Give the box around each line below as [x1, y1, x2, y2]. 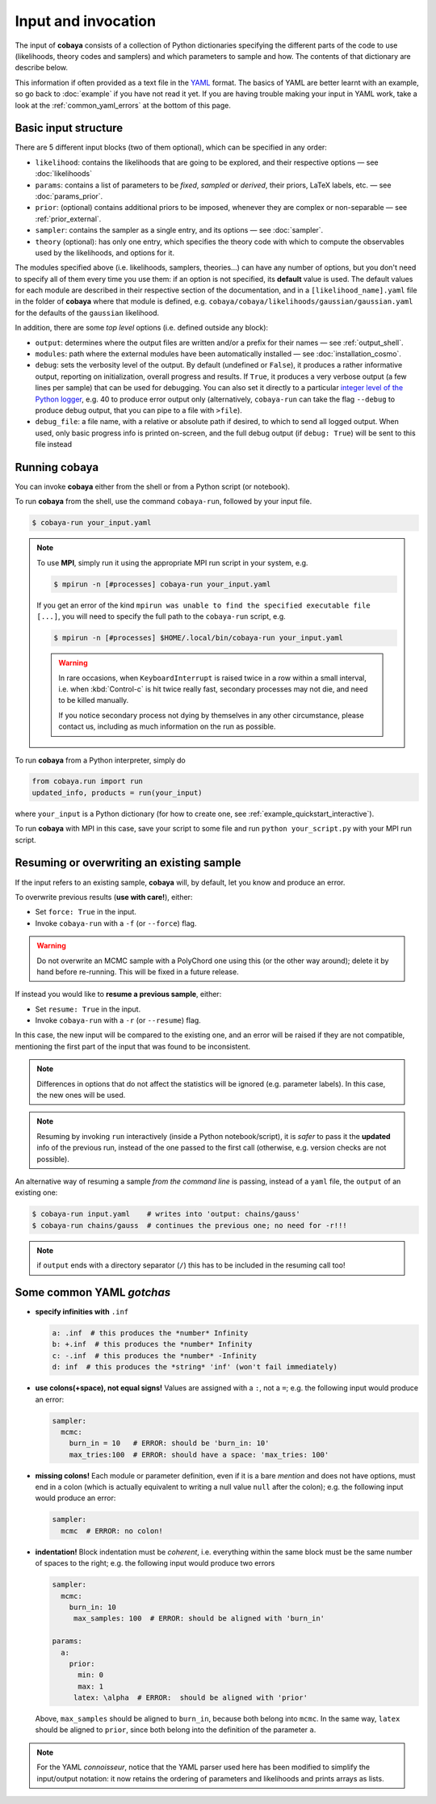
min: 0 [78, 1671, 104, 1680]
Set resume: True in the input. [35, 1004, 141, 1014]
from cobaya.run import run [31, 776, 143, 786]
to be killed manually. [58, 696, 129, 705]
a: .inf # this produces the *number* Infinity [52, 1329, 249, 1337]
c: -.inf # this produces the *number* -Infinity [52, 1351, 258, 1360]
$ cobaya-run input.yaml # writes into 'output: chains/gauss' [31, 1209, 300, 1219]
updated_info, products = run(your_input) [31, 788, 203, 797]
